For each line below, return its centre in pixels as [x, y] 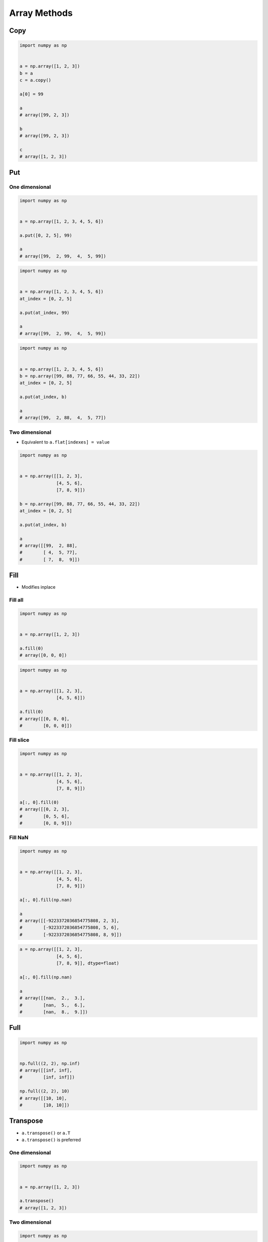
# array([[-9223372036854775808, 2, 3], [69, 921]
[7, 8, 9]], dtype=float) [88, 963]
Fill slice [19, 740]
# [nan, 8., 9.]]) [54, 1012]
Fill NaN [19, 838]
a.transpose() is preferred [51, 1140]
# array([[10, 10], [43, 1098]
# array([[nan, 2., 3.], [52, 998]
